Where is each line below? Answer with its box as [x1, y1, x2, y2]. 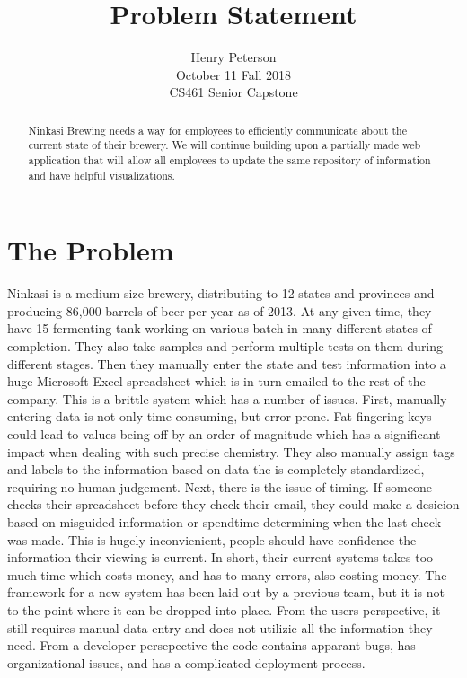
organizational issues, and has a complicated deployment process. [7, 653, 366, 672]
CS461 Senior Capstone [169, 83, 298, 101]
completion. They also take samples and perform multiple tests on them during [7, 337, 444, 356]
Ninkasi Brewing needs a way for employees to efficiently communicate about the [28, 122, 407, 137]
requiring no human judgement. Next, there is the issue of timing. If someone [7, 477, 432, 496]
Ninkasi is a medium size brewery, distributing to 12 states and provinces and [7, 284, 435, 303]
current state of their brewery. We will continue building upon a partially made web [28, 137, 421, 153]
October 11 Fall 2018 [175, 65, 292, 84]
